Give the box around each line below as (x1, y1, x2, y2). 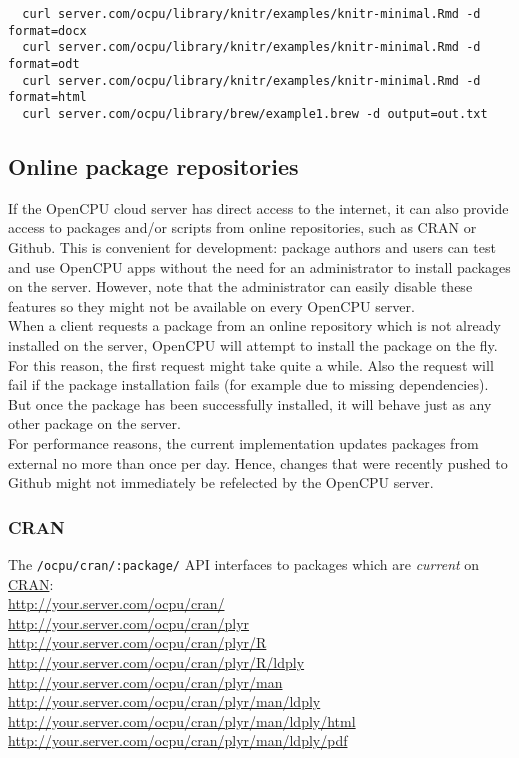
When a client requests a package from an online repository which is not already (8, 315, 501, 336)
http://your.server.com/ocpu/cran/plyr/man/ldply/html (8, 710, 356, 731)
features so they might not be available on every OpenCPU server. (8, 295, 415, 316)
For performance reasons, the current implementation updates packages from (8, 432, 479, 453)
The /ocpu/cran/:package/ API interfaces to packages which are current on (8, 553, 480, 574)
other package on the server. (8, 413, 181, 434)
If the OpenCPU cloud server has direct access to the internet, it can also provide (8, 197, 509, 218)
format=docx (8, 23, 87, 38)
